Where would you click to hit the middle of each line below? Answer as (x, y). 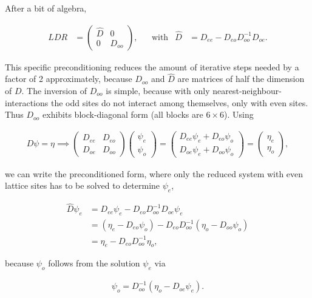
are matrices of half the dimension (241, 79)
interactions (27, 102)
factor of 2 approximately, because (69, 79)
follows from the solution (94, 263)
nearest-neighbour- (247, 91)
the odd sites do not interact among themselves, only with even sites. (179, 102)
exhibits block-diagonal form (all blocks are (123, 114)
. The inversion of (54, 91)
